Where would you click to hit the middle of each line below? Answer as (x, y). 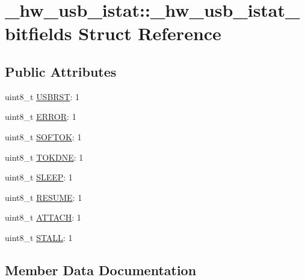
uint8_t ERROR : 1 (41, 117)
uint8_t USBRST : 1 (42, 96)
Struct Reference (150, 33)
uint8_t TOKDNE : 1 (44, 157)
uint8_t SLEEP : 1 (39, 177)
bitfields (39, 33)
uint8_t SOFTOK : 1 (43, 136)
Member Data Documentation (101, 270)
